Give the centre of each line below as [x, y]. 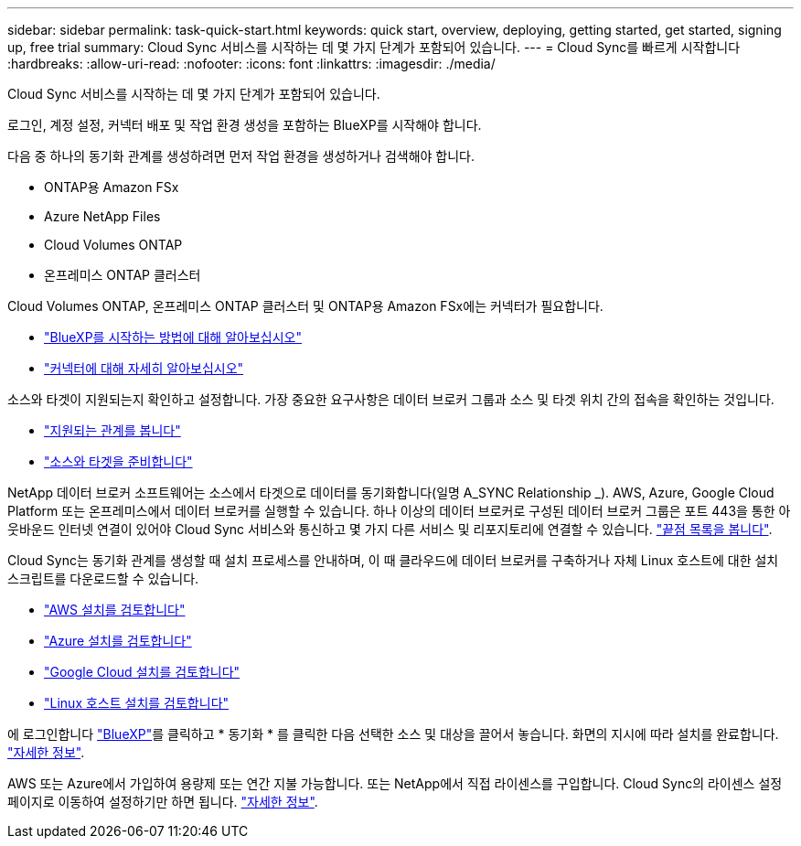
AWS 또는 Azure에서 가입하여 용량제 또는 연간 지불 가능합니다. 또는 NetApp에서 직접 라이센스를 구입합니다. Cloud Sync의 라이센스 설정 [395, 783]
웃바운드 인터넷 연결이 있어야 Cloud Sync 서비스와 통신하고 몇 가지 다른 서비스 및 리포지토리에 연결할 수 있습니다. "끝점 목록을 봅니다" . [390, 529]
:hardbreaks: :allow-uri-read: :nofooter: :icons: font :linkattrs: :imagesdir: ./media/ [251, 64]
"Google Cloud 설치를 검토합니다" [142, 672]
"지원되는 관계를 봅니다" [112, 430]
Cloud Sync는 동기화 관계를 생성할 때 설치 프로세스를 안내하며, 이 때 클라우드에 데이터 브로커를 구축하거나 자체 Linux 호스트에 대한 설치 [393, 560]
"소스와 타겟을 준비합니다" [118, 461]
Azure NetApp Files [102, 216]
